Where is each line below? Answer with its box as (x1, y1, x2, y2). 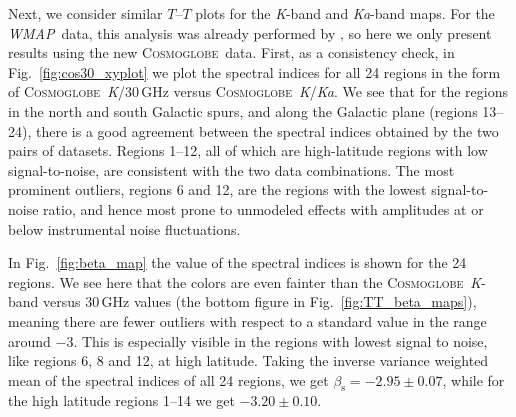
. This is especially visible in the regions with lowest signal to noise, (73, 330, 488, 351)
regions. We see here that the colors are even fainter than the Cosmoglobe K (8, 271, 482, 292)
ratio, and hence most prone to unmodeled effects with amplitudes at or (43, 198, 484, 219)
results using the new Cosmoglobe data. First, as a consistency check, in (8, 42, 455, 63)
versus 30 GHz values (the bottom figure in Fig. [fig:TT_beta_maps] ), (43, 291, 477, 312)
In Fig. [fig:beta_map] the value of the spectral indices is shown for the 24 (8, 252, 467, 273)
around (8, 330, 51, 351)
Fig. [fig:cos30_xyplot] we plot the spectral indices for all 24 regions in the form (8, 61, 501, 82)
